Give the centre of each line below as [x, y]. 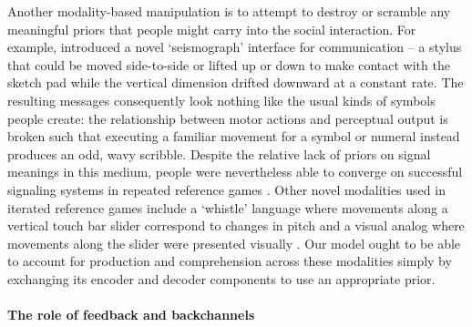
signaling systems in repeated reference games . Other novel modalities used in [226, 189]
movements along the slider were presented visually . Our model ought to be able [234, 243]
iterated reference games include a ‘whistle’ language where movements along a [228, 207]
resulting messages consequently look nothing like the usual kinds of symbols [221, 100]
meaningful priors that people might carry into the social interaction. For [212, 29]
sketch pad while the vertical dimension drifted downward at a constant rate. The [236, 82]
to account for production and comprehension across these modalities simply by [230, 261]
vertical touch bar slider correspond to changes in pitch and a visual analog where [236, 225]
